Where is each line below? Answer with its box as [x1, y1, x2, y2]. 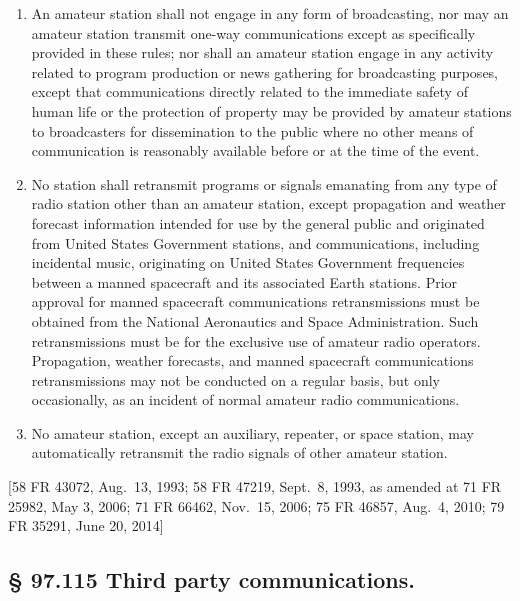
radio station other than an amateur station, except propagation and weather [31, 193, 506, 214]
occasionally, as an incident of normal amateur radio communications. [31, 389, 460, 410]
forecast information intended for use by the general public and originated [31, 212, 485, 233]
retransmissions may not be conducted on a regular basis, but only [31, 369, 440, 390]
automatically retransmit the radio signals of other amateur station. [31, 442, 448, 463]
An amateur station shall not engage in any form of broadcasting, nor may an [31, 3, 509, 23]
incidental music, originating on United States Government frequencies [31, 252, 465, 273]
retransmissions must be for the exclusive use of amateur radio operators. [31, 330, 481, 351]
